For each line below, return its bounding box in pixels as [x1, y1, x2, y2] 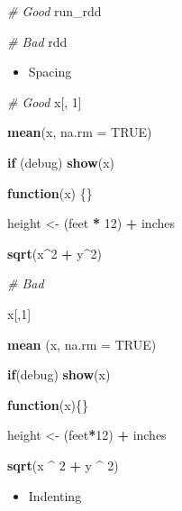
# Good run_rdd [7, 2, 102, 20]
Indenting [28, 486, 82, 505]
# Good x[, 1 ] [7, 92, 82, 111]
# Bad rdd [7, 32, 68, 50]
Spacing [28, 62, 72, 81]
